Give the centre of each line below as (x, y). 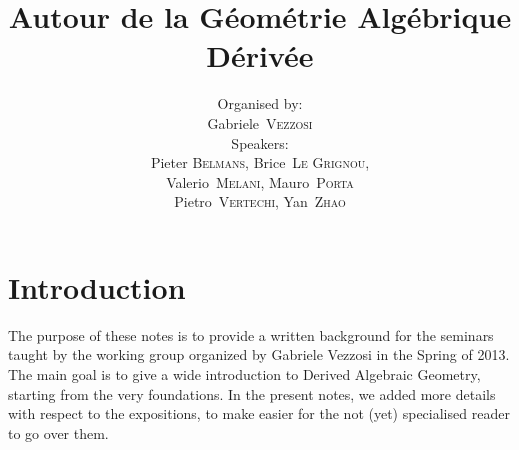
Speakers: (260, 142)
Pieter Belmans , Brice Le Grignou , (260, 162)
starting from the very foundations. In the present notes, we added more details (252, 393)
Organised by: (260, 103)
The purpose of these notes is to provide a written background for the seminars (251, 334)
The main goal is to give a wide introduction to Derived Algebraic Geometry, (244, 374)
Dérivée (260, 55)
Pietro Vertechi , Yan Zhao (260, 201)
